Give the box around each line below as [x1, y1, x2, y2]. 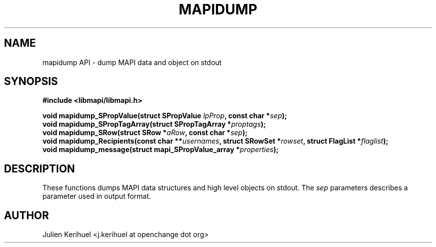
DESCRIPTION [4, 162, 75, 175]
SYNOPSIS [4, 75, 58, 88]
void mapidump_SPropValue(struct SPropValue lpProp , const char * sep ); [42, 111, 287, 120]
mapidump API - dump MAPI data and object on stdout [42, 58, 222, 67]
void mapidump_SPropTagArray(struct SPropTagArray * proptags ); [42, 120, 266, 129]
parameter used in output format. [42, 192, 151, 201]
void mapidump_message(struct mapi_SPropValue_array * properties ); [42, 145, 279, 154]
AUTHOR [4, 209, 49, 222]
